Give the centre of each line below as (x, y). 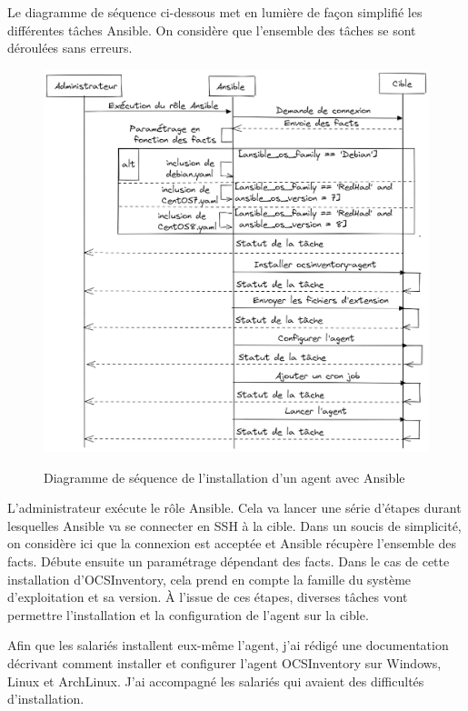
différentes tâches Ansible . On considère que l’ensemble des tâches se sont (212, 30)
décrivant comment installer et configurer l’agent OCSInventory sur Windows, (224, 662)
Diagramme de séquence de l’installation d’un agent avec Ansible (224, 477)
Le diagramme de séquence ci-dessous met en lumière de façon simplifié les (215, 12)
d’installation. (46, 699)
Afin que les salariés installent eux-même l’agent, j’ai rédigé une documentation (228, 645)
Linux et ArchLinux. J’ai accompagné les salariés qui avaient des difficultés (216, 681)
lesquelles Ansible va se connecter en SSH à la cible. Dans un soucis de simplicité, (234, 525)
